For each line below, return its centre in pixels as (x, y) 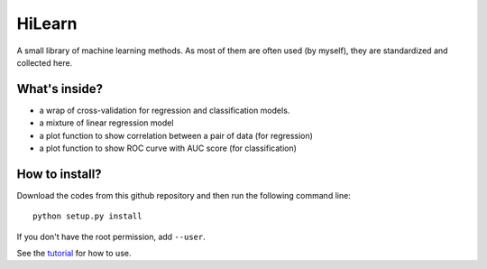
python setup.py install (87, 216)
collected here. (45, 62)
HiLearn (47, 23)
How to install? (60, 174)
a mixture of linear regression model (106, 123)
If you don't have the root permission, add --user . (111, 237)
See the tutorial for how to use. (74, 254)
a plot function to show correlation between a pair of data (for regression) (176, 135)
